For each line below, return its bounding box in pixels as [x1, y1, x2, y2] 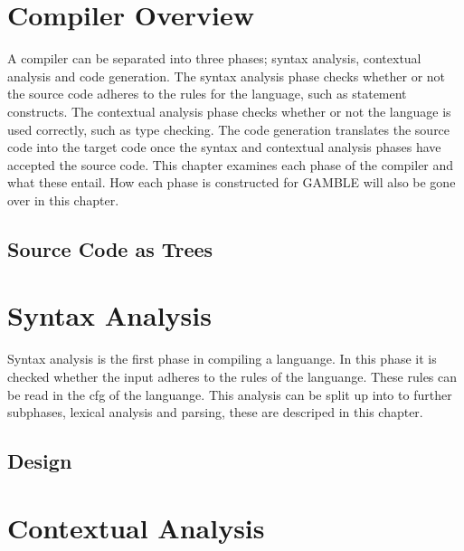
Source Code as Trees [7, 234, 213, 262]
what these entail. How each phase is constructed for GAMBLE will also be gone [7, 173, 456, 192]
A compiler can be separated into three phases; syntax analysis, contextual [7, 49, 421, 68]
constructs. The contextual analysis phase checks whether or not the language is [7, 101, 451, 120]
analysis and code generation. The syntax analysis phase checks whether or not [7, 66, 446, 85]
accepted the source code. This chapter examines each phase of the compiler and [7, 155, 454, 174]
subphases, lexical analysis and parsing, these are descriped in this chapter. [7, 403, 423, 422]
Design [7, 447, 72, 475]
